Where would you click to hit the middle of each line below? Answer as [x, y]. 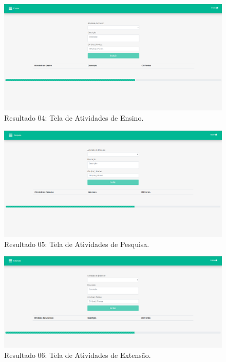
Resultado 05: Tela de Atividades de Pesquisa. [77, 244]
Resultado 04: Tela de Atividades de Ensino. [74, 118]
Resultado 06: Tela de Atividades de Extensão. [78, 355]
